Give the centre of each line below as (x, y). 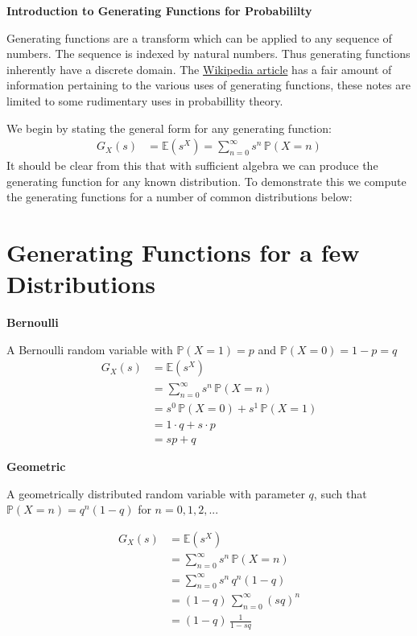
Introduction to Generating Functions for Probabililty (159, 10)
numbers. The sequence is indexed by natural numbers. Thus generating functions (208, 54)
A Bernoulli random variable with (90, 349)
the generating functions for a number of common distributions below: (180, 197)
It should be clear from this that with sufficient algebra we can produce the (192, 165)
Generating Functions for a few (183, 252)
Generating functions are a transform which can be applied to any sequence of (199, 37)
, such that (340, 493)
